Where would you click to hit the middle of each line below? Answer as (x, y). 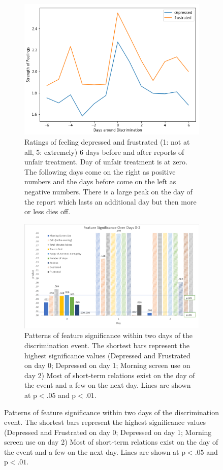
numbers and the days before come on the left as (100, 181)
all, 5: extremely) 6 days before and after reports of (104, 152)
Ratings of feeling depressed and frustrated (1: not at (107, 142)
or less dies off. (47, 211)
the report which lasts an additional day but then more (110, 201)
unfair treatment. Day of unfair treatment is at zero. (106, 162)
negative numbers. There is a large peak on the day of (108, 192)
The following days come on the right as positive (100, 171)
